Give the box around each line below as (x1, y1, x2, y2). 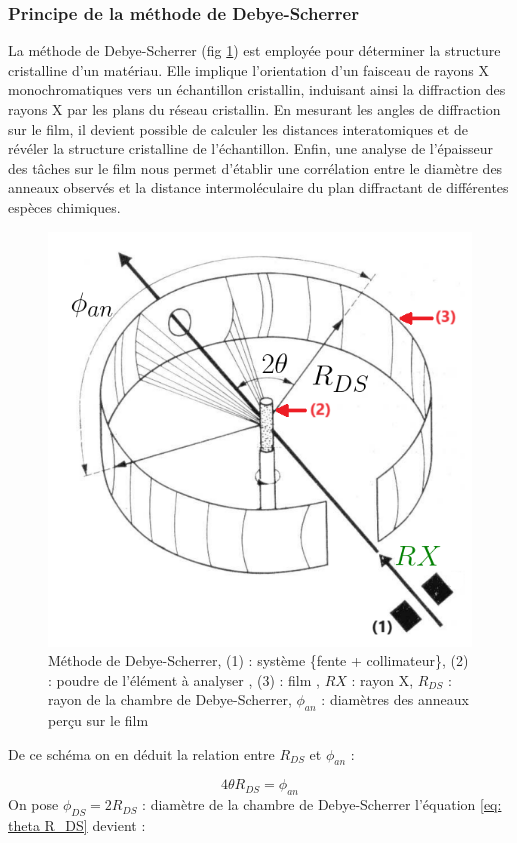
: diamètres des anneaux (321, 689, 469, 710)
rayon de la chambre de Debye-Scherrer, (48, 689, 292, 710)
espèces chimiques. (8, 196, 121, 217)
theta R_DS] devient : (8, 815, 146, 836)
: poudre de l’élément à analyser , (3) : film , (48, 669, 320, 690)
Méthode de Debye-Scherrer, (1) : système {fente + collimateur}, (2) (48, 650, 469, 671)
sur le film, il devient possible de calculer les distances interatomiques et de (8, 118, 468, 139)
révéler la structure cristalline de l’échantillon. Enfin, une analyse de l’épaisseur (8, 138, 493, 159)
